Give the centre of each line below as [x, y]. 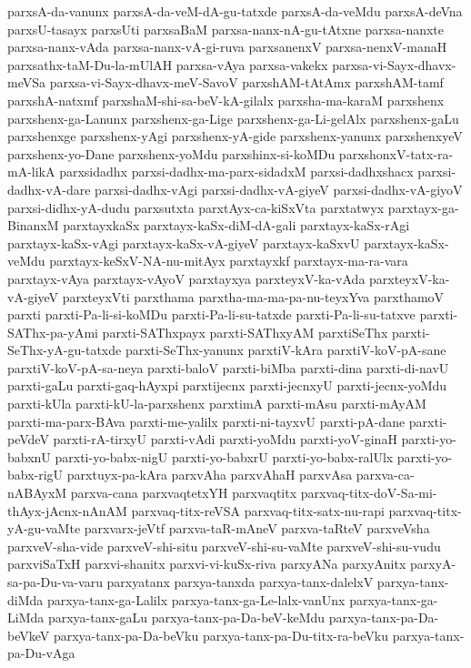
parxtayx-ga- [423, 207]
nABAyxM [37, 493]
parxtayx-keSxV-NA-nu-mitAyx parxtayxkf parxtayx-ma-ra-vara [229, 261]
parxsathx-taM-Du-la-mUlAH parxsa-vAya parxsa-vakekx [168, 64]
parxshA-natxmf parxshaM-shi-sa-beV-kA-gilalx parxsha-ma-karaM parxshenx [226, 100]
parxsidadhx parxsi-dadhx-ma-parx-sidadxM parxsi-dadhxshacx [236, 172]
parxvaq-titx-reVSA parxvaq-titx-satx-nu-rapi [258, 510]
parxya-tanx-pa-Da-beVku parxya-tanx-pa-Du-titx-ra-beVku [221, 635]
